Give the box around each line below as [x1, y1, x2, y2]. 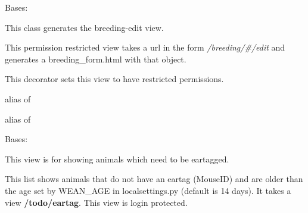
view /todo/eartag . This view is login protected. [5, 196, 188, 208]
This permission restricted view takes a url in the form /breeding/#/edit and [5, 41, 285, 54]
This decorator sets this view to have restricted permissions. [5, 73, 224, 85]
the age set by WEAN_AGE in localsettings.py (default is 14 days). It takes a [5, 184, 291, 196]
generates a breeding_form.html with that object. [5, 52, 186, 65]
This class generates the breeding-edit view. [5, 21, 164, 33]
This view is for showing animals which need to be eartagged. [5, 152, 229, 165]
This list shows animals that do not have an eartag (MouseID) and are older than [5, 173, 303, 185]
